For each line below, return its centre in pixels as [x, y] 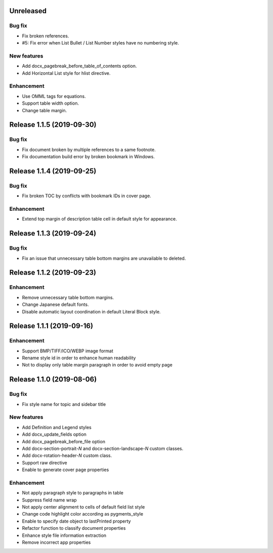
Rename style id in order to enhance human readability [79, 358]
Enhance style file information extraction [64, 535]
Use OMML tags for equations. [54, 96]
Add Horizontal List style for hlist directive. [66, 73]
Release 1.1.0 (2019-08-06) [53, 379]
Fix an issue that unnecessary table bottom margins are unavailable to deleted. [104, 258]
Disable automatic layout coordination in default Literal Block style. [92, 311]
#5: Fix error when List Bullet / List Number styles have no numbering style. [101, 43]
